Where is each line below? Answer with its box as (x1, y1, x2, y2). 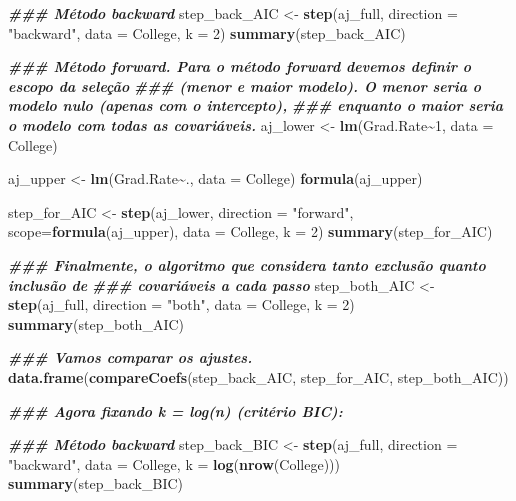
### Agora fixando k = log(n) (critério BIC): (8, 400, 343, 421)
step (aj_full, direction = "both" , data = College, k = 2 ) (8, 294, 355, 315)
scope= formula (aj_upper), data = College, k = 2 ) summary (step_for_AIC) (8, 221, 493, 242)
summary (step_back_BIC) (8, 473, 184, 494)
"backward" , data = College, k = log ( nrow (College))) (8, 453, 340, 474)
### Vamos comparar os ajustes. (8, 347, 253, 368)
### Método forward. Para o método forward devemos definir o (8, 56, 472, 77)
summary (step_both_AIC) (8, 313, 185, 334)
